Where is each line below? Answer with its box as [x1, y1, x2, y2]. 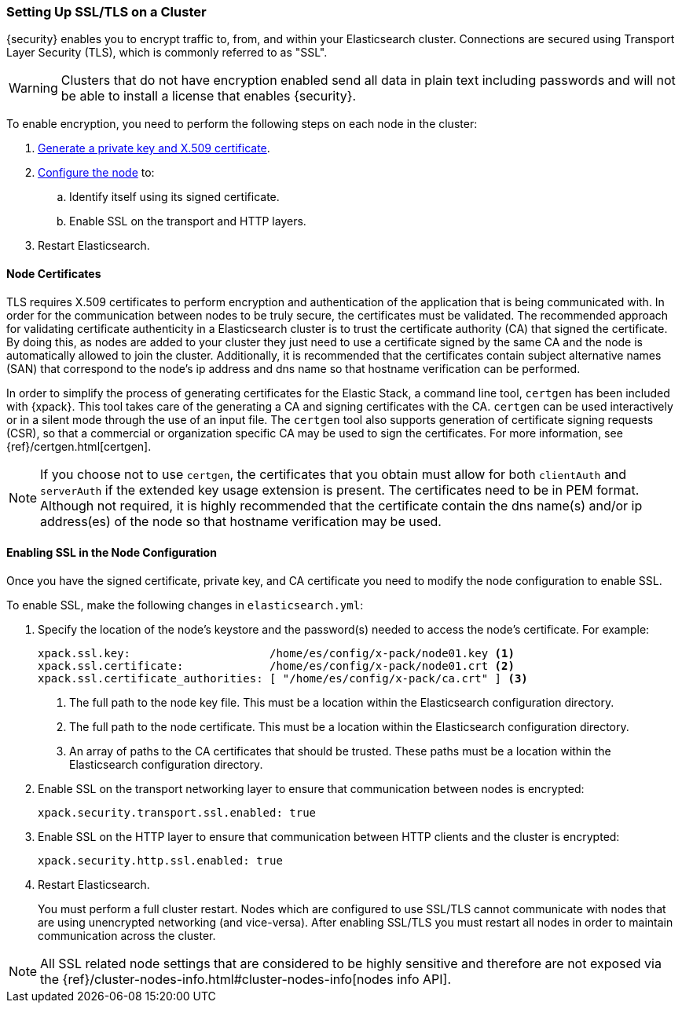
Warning [9, 80, 58, 97]
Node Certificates [6, 266, 101, 280]
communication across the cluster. [38, 928, 216, 942]
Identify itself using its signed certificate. [69, 190, 280, 204]
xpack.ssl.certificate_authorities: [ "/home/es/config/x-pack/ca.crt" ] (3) [38, 671, 528, 685]
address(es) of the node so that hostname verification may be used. [40, 513, 442, 529]
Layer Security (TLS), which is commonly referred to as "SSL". [6, 46, 328, 60]
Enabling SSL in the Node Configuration [6, 546, 217, 560]
